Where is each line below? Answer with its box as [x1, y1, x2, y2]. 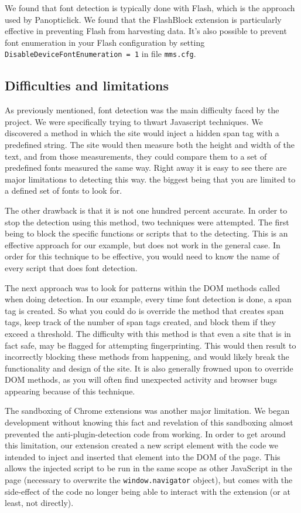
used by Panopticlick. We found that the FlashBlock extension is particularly [5, 13, 282, 25]
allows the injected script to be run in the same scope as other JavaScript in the [5, 462, 292, 474]
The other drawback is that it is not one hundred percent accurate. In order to [5, 204, 288, 216]
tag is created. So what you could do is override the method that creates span [5, 304, 284, 316]
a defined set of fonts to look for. [5, 184, 122, 197]
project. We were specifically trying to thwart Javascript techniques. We [5, 115, 263, 127]
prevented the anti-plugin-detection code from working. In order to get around [5, 427, 286, 440]
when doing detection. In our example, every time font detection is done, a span [5, 293, 292, 305]
